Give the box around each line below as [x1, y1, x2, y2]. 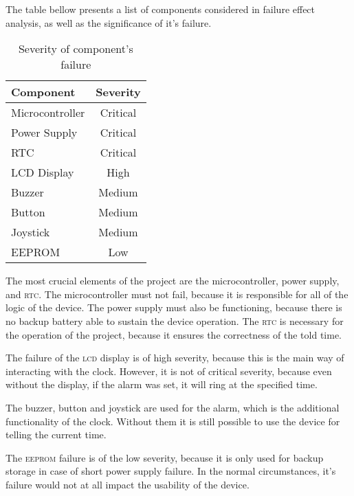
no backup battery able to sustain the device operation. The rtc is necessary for [5, 313, 344, 328]
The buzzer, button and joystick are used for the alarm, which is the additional [5, 400, 340, 414]
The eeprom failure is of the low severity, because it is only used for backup [5, 450, 324, 464]
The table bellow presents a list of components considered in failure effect [5, 2, 316, 16]
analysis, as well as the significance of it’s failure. [5, 15, 212, 30]
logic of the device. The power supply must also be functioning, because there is [5, 300, 342, 315]
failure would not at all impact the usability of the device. [5, 477, 250, 491]
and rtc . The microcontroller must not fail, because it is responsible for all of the [5, 286, 349, 301]
